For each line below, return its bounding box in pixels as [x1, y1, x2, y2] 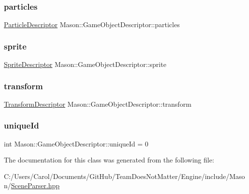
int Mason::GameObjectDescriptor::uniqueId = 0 [4, 138, 148, 148]
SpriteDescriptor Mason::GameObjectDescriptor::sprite [4, 59, 166, 69]
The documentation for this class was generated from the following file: [4, 155, 214, 165]
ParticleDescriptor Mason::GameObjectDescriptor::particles [4, 19, 180, 30]
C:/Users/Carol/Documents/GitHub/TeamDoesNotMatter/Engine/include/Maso [4, 171, 245, 181]
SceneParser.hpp [11, 180, 60, 191]
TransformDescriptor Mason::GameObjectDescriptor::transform [4, 98, 191, 109]
